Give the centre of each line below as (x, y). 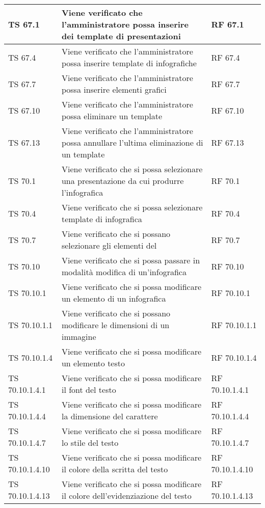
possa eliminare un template (112, 116)
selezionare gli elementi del (109, 245)
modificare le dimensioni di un (115, 325)
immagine (79, 337)
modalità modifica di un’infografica (124, 272)
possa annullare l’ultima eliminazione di (132, 142)
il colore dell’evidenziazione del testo (126, 496)
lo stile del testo (90, 443)
